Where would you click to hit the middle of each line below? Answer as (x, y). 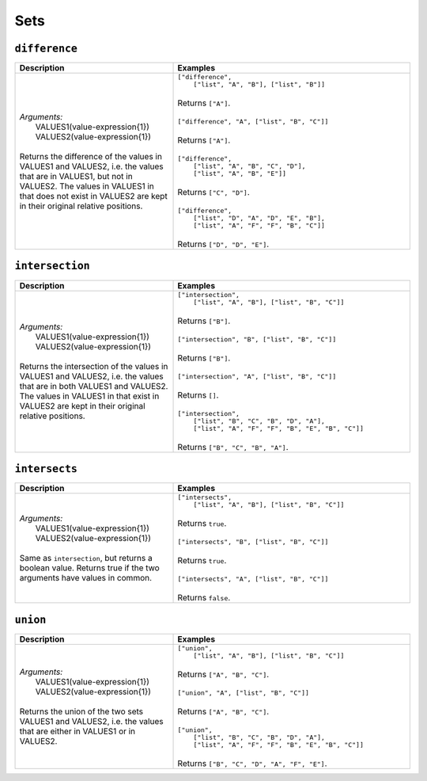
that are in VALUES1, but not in (76, 176)
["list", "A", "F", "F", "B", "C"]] (259, 226)
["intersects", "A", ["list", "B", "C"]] (253, 579)
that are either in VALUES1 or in (77, 731)
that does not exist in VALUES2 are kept (93, 196)
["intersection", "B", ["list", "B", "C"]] (257, 339)
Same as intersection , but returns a (86, 558)
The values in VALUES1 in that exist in (89, 396)
